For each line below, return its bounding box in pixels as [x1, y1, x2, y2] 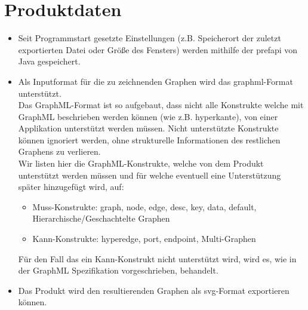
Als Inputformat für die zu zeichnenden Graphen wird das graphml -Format [18, 75, 293, 87]
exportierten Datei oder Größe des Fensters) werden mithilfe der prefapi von [18, 43, 298, 56]
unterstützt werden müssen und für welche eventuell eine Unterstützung [18, 168, 281, 181]
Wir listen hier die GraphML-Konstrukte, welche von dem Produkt [18, 157, 264, 170]
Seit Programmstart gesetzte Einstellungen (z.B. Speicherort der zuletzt [18, 32, 281, 44]
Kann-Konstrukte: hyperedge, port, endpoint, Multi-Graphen [32, 232, 256, 245]
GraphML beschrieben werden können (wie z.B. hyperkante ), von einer [18, 110, 278, 122]
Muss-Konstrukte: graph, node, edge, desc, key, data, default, [32, 200, 257, 213]
